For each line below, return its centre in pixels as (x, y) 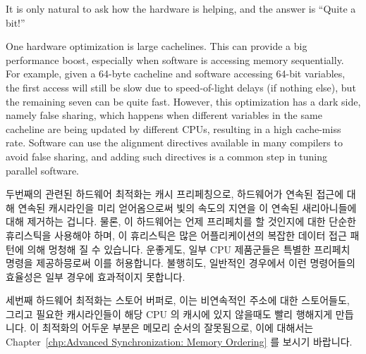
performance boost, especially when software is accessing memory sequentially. (175, 59)
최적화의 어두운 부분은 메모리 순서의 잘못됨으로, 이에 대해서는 (178, 328)
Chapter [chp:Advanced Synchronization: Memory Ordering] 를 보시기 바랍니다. (179, 342)
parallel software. (42, 170)
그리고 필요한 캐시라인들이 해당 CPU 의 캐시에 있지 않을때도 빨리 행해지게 (169, 314)
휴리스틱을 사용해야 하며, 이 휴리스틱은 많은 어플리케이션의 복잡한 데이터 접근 (176, 235)
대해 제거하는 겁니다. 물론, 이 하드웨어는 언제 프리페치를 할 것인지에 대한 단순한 (181, 221)
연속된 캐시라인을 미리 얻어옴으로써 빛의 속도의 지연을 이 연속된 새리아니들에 (187, 207)
